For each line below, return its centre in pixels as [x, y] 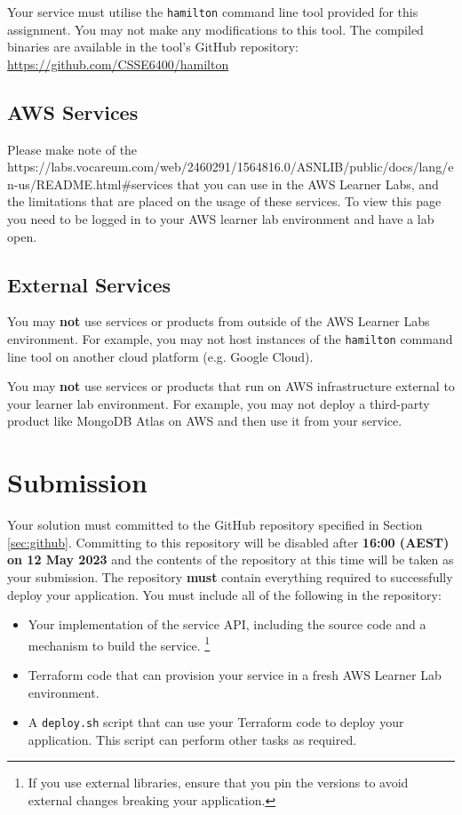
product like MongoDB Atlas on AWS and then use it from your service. [205, 421]
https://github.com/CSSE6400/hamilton [118, 64]
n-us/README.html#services [90, 184]
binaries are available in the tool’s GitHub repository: [153, 47]
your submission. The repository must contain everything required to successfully [230, 576]
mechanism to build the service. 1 [119, 643]
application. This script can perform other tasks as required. [192, 739]
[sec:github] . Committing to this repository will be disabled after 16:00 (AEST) [228, 542]
